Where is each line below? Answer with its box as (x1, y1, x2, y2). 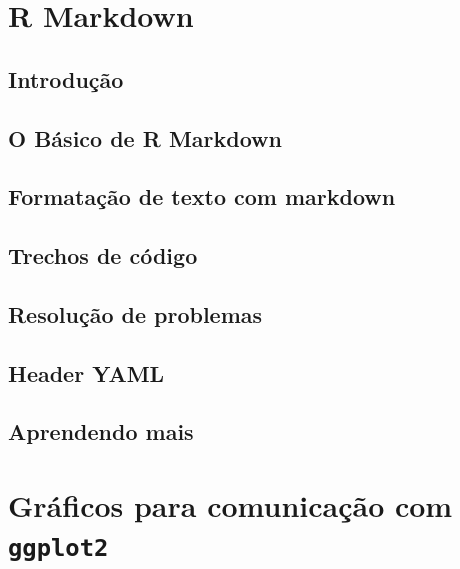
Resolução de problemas (8, 298, 263, 329)
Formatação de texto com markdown (8, 181, 396, 212)
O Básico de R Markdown (8, 122, 282, 153)
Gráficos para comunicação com (8, 485, 453, 526)
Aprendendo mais (8, 416, 194, 447)
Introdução (8, 63, 124, 94)
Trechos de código (8, 240, 198, 271)
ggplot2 (8, 534, 109, 563)
